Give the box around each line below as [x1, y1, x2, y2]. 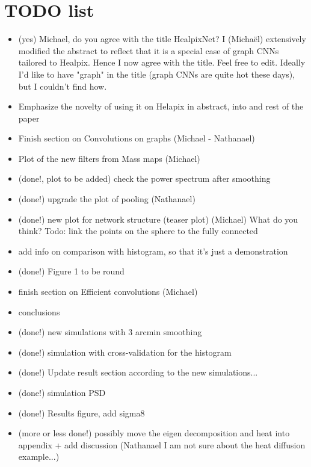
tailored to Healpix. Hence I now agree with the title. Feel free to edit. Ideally [18, 56, 306, 69]
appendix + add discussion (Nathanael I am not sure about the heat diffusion [18, 438, 306, 451]
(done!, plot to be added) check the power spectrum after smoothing [18, 172, 271, 185]
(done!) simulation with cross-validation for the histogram [18, 345, 232, 358]
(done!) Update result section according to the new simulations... [18, 366, 258, 379]
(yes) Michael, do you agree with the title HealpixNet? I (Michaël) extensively [18, 32, 306, 45]
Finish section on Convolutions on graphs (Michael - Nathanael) [18, 132, 255, 144]
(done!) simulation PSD [18, 386, 106, 398]
